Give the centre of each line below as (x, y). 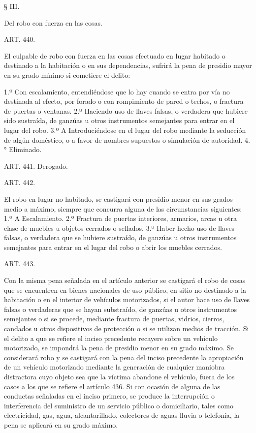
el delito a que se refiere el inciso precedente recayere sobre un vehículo (111, 338)
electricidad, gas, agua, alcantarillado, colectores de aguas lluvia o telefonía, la (122, 415)
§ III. (12, 6)
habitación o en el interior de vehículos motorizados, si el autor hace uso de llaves (127, 299)
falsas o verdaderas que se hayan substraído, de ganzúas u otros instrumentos (121, 309)
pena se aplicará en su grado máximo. (61, 424)
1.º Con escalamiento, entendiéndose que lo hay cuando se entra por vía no (117, 91)
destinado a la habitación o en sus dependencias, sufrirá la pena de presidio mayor (128, 65)
